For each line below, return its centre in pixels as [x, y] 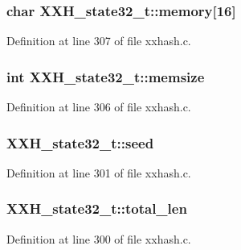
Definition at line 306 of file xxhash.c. [99, 107]
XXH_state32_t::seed [80, 142]
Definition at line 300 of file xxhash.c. [99, 238]
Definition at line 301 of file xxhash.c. [99, 172]
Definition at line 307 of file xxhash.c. [99, 41]
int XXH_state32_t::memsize [106, 76]
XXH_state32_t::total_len [97, 208]
